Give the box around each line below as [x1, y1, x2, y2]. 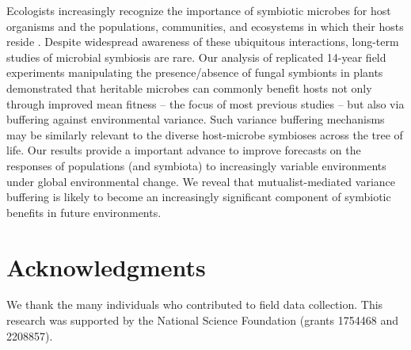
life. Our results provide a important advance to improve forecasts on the [6, 142, 361, 158]
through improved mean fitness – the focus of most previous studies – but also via [6, 95, 405, 112]
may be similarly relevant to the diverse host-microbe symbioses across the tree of [6, 126, 403, 143]
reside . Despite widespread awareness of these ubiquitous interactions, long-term [6, 33, 399, 50]
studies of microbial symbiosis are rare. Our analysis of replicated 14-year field [6, 48, 386, 65]
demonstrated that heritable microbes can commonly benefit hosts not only [6, 79, 372, 96]
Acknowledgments [6, 250, 206, 283]
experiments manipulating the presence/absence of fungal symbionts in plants [6, 64, 383, 81]
